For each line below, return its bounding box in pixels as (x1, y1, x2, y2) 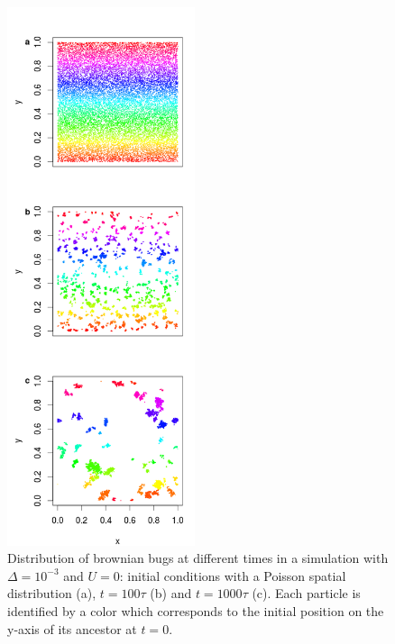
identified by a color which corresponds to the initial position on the (7, 601, 384, 620)
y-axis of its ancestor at (7, 619, 137, 638)
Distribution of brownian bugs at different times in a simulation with (7, 549, 389, 567)
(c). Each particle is (252, 584, 361, 603)
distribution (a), (7, 584, 96, 603)
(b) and (150, 584, 192, 603)
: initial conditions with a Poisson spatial (119, 566, 346, 585)
